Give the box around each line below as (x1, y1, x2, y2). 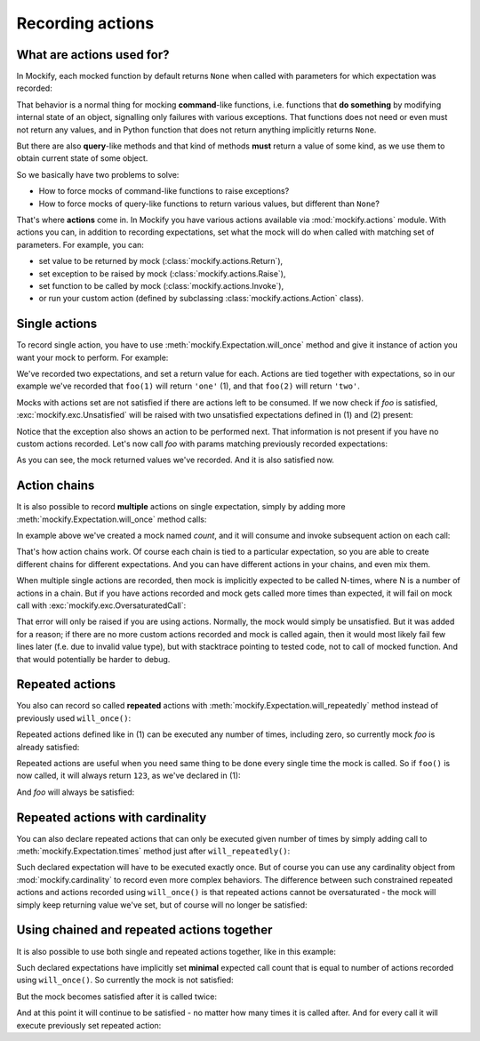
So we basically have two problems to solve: (16, 169, 180, 180)
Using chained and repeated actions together (16, 923, 273, 938)
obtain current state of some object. (16, 153, 148, 164)
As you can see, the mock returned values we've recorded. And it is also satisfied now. (16, 454, 335, 466)
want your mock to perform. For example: (16, 352, 169, 363)
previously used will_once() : (16, 712, 132, 724)
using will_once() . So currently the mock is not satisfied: (16, 974, 235, 986)
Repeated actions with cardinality (16, 810, 207, 825)
